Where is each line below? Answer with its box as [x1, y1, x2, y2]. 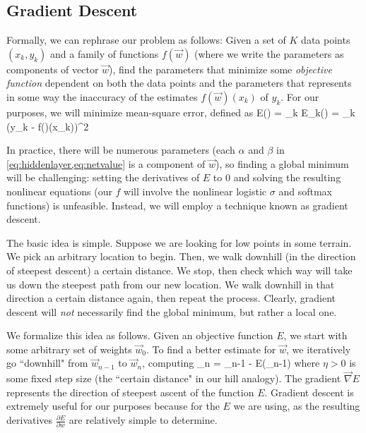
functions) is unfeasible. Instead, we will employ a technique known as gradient [6, 197, 348, 212]
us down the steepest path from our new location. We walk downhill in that [6, 276, 335, 291]
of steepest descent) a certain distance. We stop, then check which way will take [6, 262, 353, 277]
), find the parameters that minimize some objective [109, 61, 332, 76]
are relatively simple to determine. [69, 413, 218, 427]
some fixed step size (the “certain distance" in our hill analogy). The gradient [6, 371, 341, 386]
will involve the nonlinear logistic [124, 183, 267, 198]
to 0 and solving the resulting [213, 170, 341, 185]
